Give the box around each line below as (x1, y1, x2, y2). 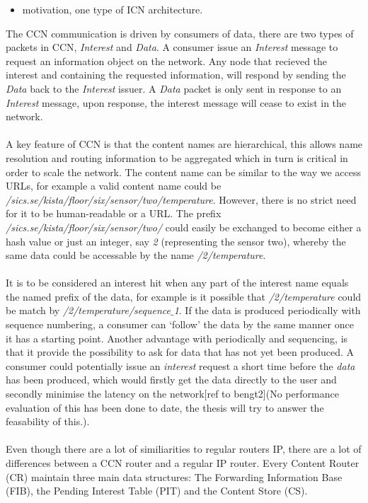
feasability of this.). (6, 414, 90, 429)
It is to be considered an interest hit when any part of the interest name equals (6, 275, 349, 290)
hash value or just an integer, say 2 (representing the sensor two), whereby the (6, 233, 346, 248)
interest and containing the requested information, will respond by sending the (6, 67, 346, 82)
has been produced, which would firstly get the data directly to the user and (6, 372, 337, 387)
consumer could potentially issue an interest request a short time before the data (6, 358, 355, 373)
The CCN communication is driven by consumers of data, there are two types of (6, 25, 354, 40)
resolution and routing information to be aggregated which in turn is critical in (6, 150, 348, 165)
